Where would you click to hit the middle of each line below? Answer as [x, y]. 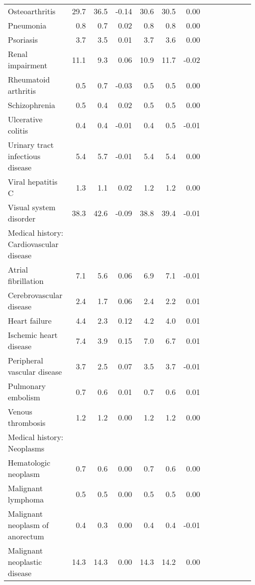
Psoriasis [23, 40]
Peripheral [25, 360]
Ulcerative [25, 119]
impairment [28, 65]
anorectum [26, 536]
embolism [24, 397]
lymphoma [26, 499]
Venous [20, 411]
